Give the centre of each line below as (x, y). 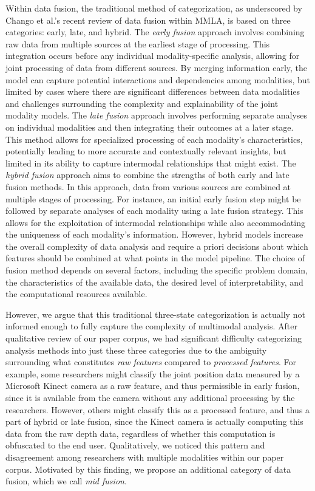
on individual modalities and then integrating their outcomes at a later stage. (150, 127)
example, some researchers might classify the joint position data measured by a (153, 373)
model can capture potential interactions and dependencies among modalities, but (158, 79)
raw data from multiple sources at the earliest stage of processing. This (138, 43)
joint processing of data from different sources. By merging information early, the (157, 67)
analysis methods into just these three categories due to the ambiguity (136, 350)
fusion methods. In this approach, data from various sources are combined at (148, 186)
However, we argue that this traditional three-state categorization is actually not (155, 314)
